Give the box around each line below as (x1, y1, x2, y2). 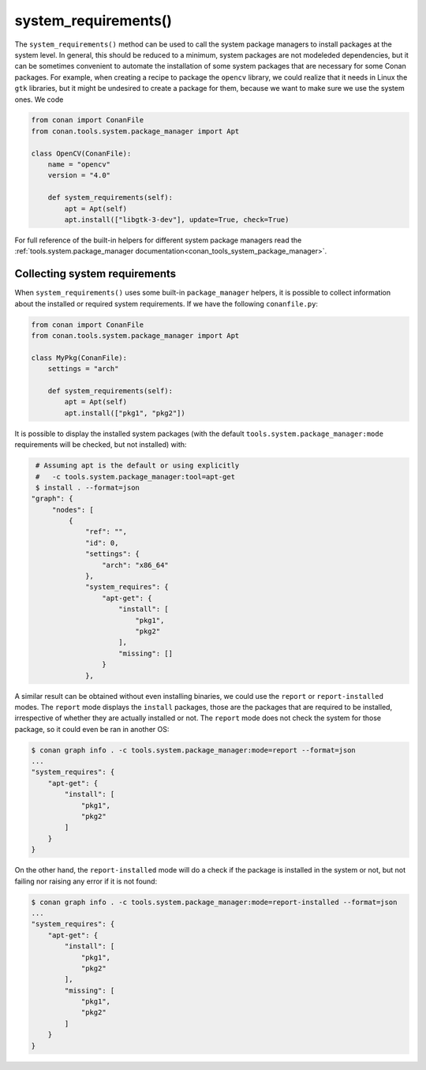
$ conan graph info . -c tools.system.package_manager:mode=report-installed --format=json (31, 897, 398, 907)
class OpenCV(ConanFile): (31, 148, 132, 158)
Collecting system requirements (14, 267, 177, 280)
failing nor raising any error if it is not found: (14, 877, 158, 886)
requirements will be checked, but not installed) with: (14, 440, 187, 449)
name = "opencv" (47, 160, 110, 169)
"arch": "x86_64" (101, 561, 169, 569)
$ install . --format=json (35, 482, 140, 492)
